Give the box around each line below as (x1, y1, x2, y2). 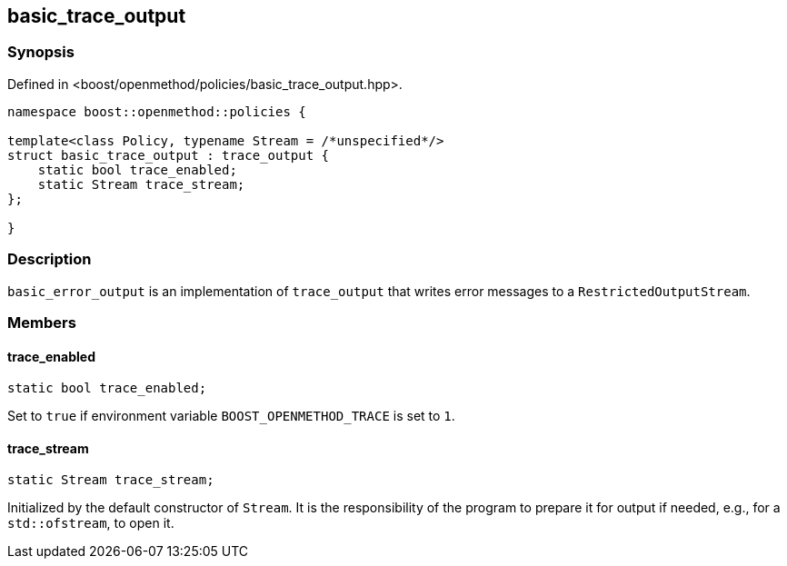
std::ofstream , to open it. (7, 515, 174, 531)
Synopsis (7, 43, 75, 62)
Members (7, 313, 76, 332)
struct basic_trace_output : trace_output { (7, 147, 330, 163)
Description (7, 250, 92, 269)
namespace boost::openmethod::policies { (7, 104, 306, 119)
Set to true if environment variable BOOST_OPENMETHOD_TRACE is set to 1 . (7, 408, 455, 424)
